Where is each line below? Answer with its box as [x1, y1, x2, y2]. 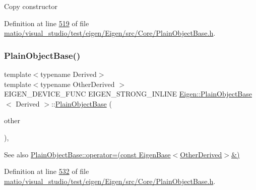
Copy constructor [4, 1, 57, 11]
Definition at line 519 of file [4, 18, 89, 28]
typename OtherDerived [40, 78, 115, 89]
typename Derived [40, 69, 97, 79]
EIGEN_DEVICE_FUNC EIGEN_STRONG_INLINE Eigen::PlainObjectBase [4, 88, 252, 99]
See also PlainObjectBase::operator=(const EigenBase [4, 149, 171, 159]
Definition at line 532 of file [4, 166, 89, 176]
